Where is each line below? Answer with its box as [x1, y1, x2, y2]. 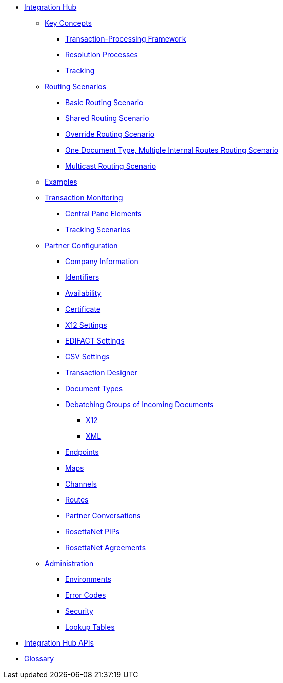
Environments [65, 575, 111, 584]
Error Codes [65, 591, 106, 599]
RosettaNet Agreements [65, 543, 146, 552]
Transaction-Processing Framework [65, 34, 186, 43]
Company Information [65, 257, 138, 266]
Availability [65, 289, 102, 297]
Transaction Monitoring [45, 193, 123, 202]
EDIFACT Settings [65, 336, 125, 345]
